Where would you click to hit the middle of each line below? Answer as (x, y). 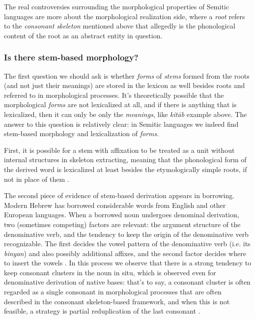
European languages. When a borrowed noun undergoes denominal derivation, (122, 215)
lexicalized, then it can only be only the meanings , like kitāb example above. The (126, 114)
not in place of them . (37, 179)
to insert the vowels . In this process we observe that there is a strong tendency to (128, 263)
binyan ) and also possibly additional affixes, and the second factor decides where (125, 253)
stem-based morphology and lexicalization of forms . (82, 133)
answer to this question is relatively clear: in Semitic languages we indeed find (121, 124)
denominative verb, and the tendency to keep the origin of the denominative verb (126, 234)
